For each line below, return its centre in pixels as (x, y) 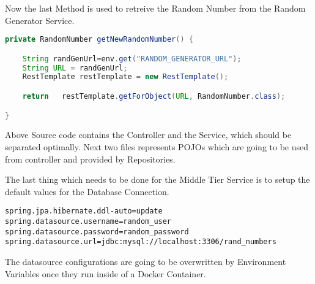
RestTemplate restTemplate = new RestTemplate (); (125, 77)
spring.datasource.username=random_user (88, 222)
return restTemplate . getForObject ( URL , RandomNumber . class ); (154, 96)
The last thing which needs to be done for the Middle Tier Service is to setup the (157, 179)
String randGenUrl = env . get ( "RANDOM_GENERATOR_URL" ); (132, 59)
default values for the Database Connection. (87, 191)
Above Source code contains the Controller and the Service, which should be (148, 135)
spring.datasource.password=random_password (97, 232)
